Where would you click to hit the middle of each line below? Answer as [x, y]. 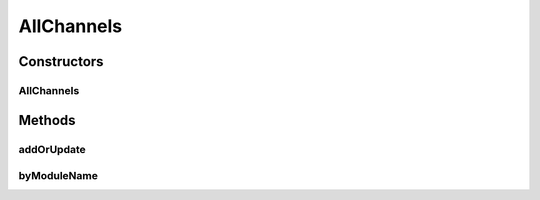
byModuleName [58, 176]
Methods [47, 120]
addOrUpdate [52, 149]
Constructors [61, 61]
